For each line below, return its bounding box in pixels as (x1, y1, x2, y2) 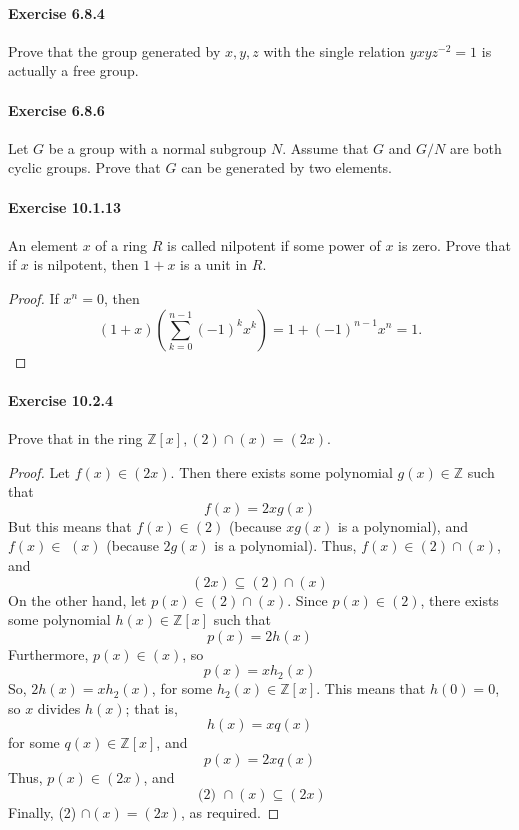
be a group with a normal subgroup (48, 137, 267, 158)
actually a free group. (8, 60, 139, 81)
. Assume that (282, 137, 369, 158)
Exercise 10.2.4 (8, 389, 113, 410)
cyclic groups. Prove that (8, 157, 161, 178)
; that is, (125, 697, 178, 718)
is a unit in (180, 254, 248, 275)
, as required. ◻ (180, 801, 280, 822)
